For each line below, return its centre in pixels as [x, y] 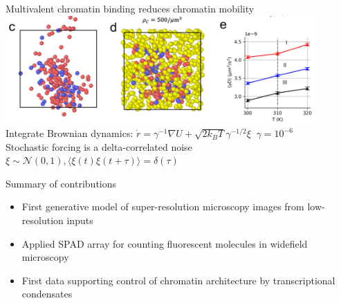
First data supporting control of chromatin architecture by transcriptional [178, 280]
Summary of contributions [61, 183]
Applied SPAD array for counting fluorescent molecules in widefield [165, 243]
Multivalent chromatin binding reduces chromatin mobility [130, 8]
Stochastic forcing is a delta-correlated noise [99, 146]
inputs [80, 220]
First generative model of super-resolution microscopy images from [163, 206]
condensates [47, 294]
